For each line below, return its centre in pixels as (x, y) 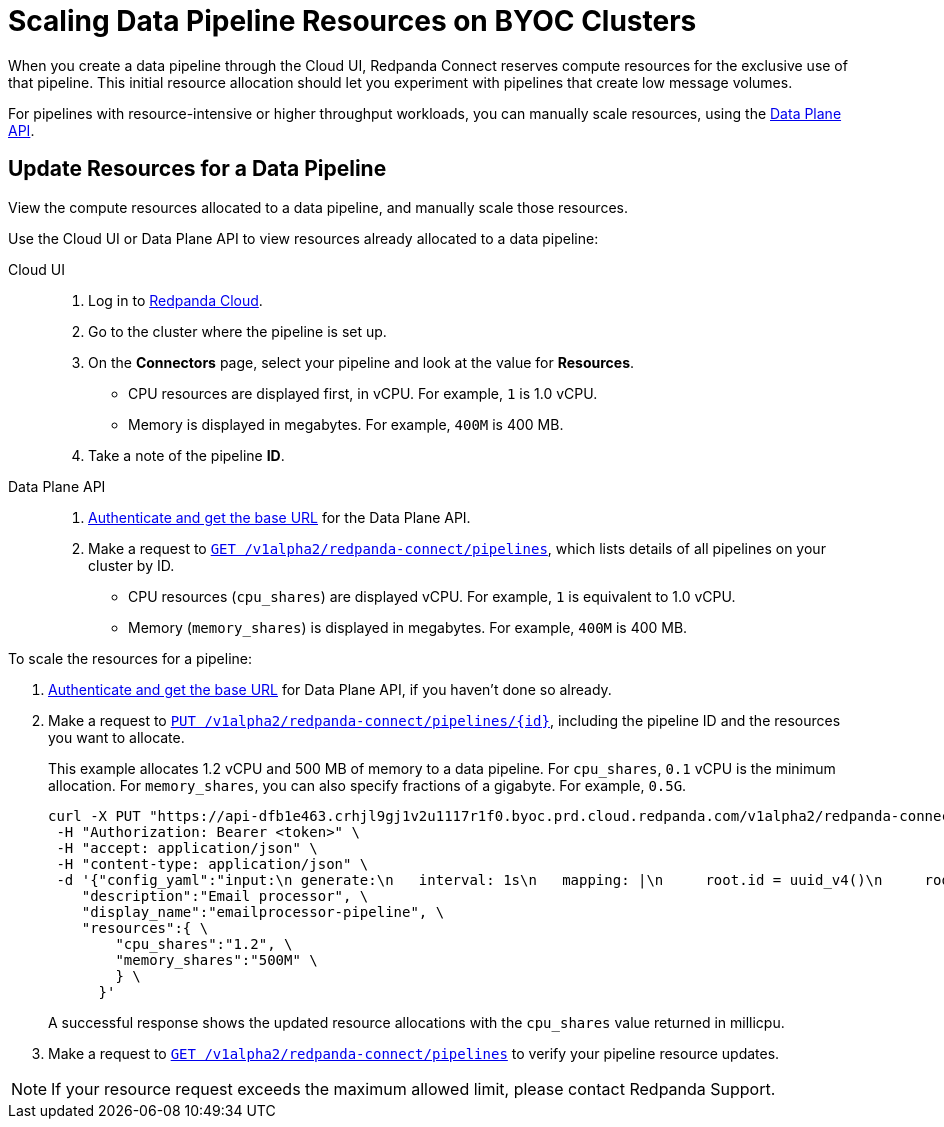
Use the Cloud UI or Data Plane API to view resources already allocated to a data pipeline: (303, 238)
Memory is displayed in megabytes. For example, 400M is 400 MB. (346, 424)
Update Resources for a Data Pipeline (197, 169)
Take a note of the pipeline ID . (186, 455)
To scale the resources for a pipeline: (130, 658)
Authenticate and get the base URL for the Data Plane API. (279, 517)
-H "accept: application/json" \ (187, 847)
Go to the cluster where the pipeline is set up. (237, 331)
